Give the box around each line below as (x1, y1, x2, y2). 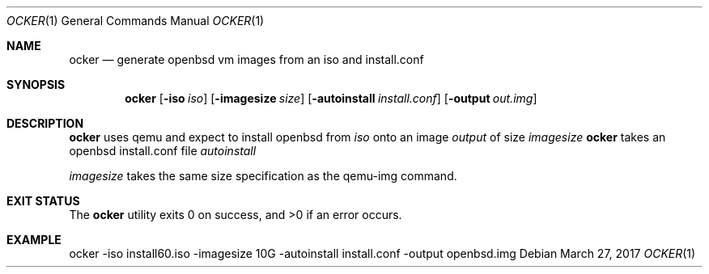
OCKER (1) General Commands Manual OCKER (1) (6, 14, 265, 27)
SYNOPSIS (6, 78, 66, 91)
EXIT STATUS (6, 194, 80, 208)
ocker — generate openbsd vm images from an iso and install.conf (69, 53, 424, 66)
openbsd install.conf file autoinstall (69, 144, 257, 158)
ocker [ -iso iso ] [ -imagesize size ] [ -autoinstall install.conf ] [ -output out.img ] (125, 91, 537, 105)
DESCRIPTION (6, 116, 84, 130)
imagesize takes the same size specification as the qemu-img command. (69, 169, 457, 183)
